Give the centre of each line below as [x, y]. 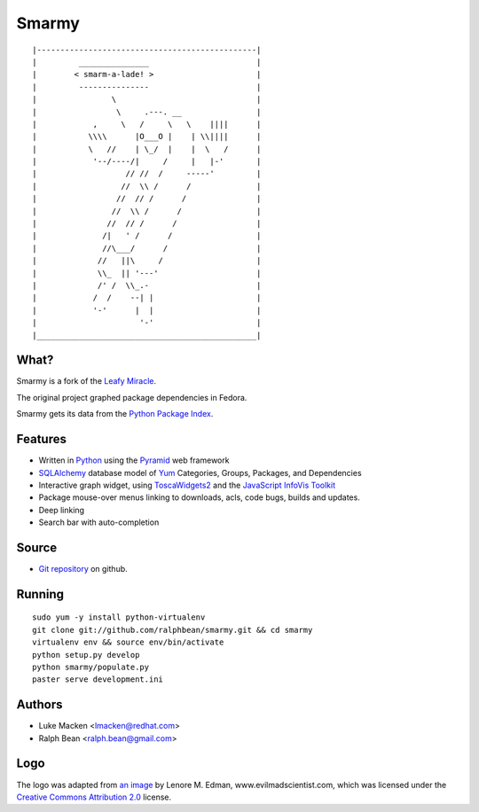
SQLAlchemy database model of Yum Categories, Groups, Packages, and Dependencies [200, 472]
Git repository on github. [83, 568]
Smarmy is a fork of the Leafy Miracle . [86, 381]
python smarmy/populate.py [91, 667]
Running [40, 594]
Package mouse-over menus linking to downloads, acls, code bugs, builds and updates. [200, 497]
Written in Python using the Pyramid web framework [134, 460]
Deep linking [61, 510]
